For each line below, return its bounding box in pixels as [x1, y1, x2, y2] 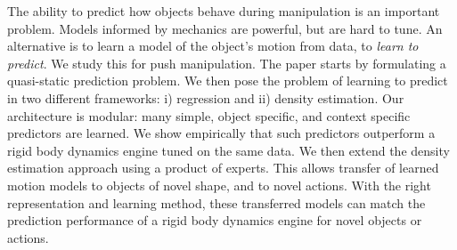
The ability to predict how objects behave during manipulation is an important [7, 2, 440, 20]
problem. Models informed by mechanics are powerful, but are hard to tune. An [7, 19, 443, 37]
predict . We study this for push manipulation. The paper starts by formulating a [7, 53, 446, 72]
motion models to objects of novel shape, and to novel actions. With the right [7, 175, 431, 194]
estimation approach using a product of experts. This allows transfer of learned [7, 158, 439, 177]
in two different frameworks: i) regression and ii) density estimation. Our [7, 88, 404, 107]
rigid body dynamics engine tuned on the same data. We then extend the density [7, 141, 450, 159]
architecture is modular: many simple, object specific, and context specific [7, 106, 411, 125]
